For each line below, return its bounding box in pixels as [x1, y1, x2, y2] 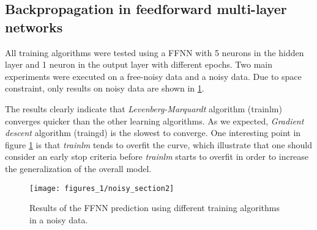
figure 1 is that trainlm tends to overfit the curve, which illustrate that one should [5, 138, 313, 151]
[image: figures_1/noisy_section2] [29, 184, 174, 193]
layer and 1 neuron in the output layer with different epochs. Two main [5, 58, 272, 71]
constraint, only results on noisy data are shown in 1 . [5, 82, 204, 95]
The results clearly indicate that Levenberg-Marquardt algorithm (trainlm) [5, 102, 282, 115]
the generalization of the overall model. [5, 162, 152, 174]
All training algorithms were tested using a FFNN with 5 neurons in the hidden [5, 46, 304, 59]
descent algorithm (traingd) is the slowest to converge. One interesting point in [5, 126, 301, 139]
